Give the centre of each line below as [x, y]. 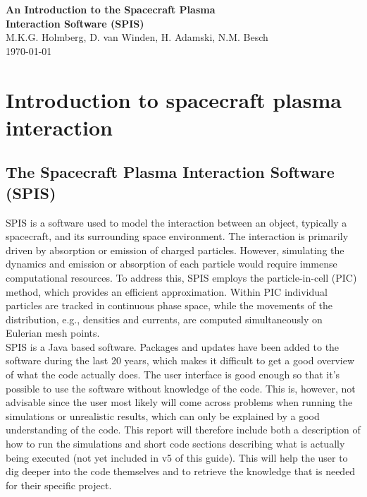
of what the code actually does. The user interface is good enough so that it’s [173, 375]
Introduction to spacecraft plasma [174, 99]
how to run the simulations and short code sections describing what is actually [175, 444]
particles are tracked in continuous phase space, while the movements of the [169, 305]
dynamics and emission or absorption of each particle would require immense [172, 264]
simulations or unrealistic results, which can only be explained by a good [163, 415]
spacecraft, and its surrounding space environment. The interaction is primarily [177, 236]
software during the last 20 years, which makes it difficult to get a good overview [180, 360]
